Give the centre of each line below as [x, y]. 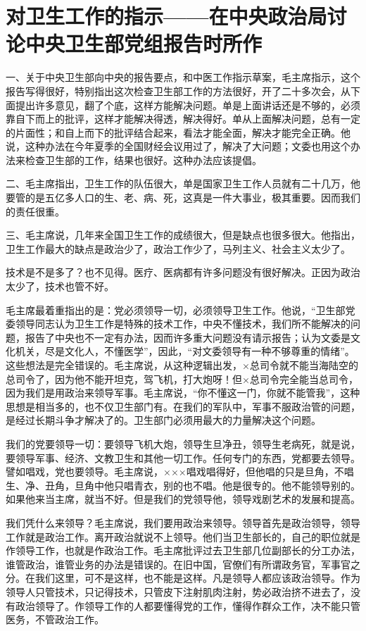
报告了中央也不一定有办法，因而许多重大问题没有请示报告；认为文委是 [188, 337]
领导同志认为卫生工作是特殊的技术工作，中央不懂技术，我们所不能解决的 [183, 324]
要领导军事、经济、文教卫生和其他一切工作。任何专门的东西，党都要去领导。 [183, 457]
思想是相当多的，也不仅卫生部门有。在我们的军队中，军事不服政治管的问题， [183, 406]
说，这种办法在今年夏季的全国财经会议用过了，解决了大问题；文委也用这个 [178, 146]
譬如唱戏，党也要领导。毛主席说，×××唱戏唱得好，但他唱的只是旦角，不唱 [180, 471]
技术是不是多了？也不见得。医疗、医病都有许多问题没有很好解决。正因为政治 [183, 272]
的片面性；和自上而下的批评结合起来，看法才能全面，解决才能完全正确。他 [178, 132]
